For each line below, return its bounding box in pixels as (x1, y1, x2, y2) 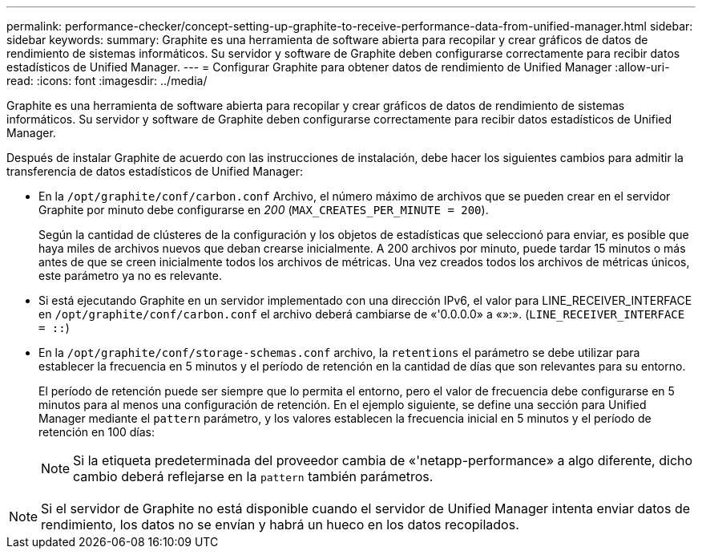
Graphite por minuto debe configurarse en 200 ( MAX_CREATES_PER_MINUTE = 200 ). (38, 203, 489, 217)
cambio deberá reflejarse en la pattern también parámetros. (73, 468, 434, 484)
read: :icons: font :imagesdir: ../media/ (6, 74, 208, 87)
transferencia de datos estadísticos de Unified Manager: (6, 164, 304, 178)
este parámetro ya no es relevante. (38, 269, 222, 282)
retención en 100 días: (38, 425, 155, 439)
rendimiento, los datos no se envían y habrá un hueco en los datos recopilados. (41, 517, 519, 533)
